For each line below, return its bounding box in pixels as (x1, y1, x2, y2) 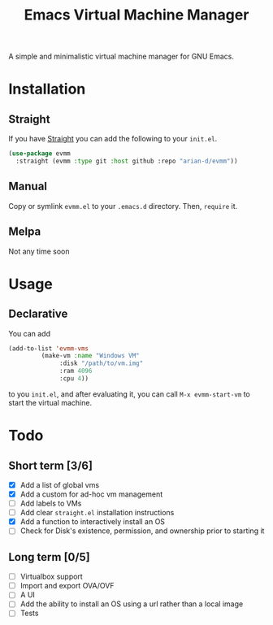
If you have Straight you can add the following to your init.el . (8, 134, 218, 144)
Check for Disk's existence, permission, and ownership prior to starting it (19, 526, 265, 536)
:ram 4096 (59, 367, 93, 375)
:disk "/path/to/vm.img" (59, 359, 144, 367)
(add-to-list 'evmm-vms (8, 344, 89, 353)
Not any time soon (8, 246, 70, 256)
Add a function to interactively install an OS (19, 517, 165, 527)
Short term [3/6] (8, 458, 93, 472)
